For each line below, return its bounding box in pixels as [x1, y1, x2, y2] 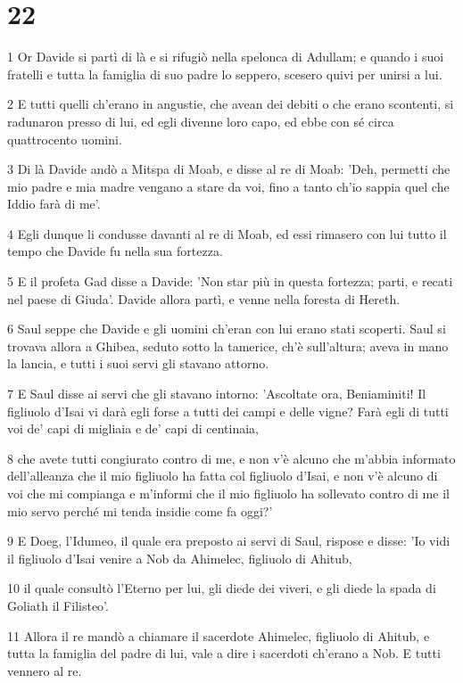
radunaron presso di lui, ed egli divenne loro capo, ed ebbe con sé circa [7, 111, 394, 130]
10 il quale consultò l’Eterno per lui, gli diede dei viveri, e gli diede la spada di [7, 579, 436, 597]
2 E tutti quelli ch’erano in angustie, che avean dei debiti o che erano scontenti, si [7, 95, 454, 113]
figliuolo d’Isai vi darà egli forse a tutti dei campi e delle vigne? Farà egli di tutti [7, 401, 449, 420]
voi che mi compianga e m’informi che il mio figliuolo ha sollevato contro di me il [7, 484, 450, 502]
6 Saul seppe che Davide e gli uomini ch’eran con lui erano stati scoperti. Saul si [7, 319, 446, 338]
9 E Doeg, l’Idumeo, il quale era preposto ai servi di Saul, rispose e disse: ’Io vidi [7, 531, 451, 550]
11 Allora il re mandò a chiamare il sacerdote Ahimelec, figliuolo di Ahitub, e [7, 626, 430, 645]
